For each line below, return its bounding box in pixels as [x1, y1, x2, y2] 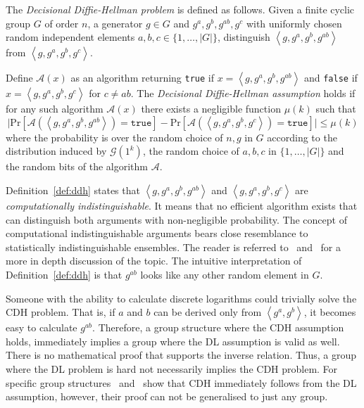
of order [44, 15, 79, 30]
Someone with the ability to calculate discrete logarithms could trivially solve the [6, 291, 357, 305]
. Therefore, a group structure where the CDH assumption [92, 320, 344, 335]
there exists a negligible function [141, 101, 281, 116]
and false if [303, 70, 358, 85]
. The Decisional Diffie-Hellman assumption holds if [130, 86, 356, 101]
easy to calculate [6, 320, 77, 335]
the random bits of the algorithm [6, 159, 149, 174]
